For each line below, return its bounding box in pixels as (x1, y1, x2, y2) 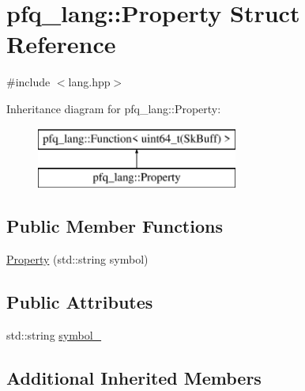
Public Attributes (6, 289, 153, 313)
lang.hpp (68, 74, 111, 90)
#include (6, 74, 51, 90)
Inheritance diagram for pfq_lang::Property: (6, 100, 221, 116)
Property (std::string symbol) (6, 250, 149, 267)
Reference (6, 28, 116, 60)
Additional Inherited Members (6, 365, 262, 389)
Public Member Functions (6, 214, 223, 238)
